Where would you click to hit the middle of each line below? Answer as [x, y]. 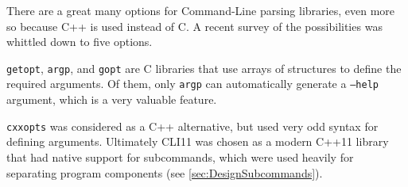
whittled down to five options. [80, 42]
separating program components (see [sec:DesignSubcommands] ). [165, 172]
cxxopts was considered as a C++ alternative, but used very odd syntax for [192, 126]
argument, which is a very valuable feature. [112, 99]
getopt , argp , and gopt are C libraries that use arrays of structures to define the [204, 68]
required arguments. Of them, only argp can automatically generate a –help [192, 84]
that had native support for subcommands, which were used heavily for [180, 156]
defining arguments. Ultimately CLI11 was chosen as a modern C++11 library [198, 141]
